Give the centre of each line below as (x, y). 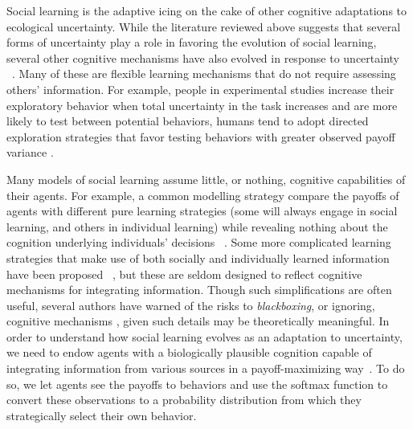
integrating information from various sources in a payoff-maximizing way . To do (206, 368)
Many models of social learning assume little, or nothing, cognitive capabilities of (206, 179)
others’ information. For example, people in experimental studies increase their (200, 89)
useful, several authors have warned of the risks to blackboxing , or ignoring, (191, 305)
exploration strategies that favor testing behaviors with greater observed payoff (201, 136)
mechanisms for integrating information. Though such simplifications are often (199, 290)
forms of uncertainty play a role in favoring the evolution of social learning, (192, 42)
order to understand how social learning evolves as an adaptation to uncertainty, (204, 336)
